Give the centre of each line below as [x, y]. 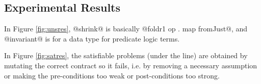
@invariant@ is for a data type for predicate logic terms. [92, 38]
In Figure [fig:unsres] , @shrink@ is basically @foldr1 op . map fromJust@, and [126, 29]
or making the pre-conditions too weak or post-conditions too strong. [112, 75]
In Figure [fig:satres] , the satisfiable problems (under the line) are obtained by [126, 55]
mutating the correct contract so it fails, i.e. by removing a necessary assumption [131, 65]
